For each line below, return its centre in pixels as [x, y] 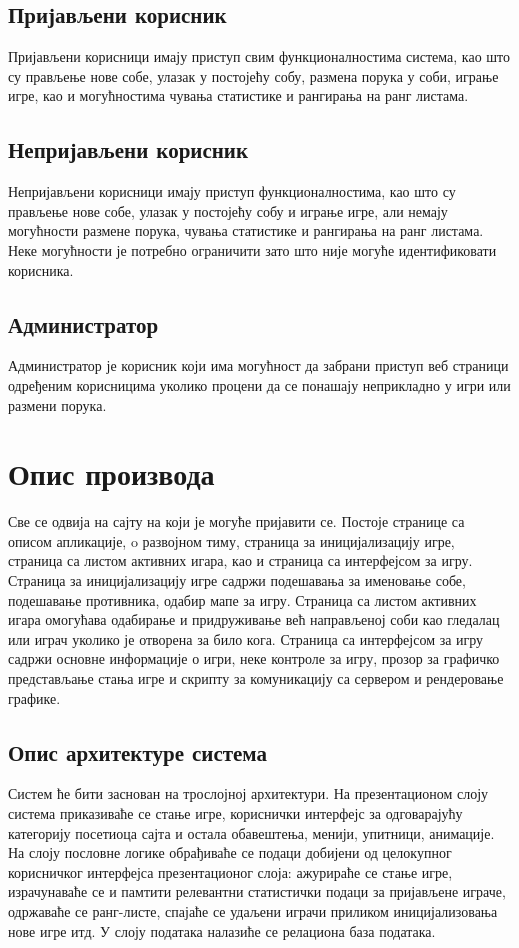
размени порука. [57, 404]
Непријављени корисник [128, 149]
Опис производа [111, 473]
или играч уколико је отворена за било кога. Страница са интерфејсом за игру [246, 638]
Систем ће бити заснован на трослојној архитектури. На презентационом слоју [248, 793]
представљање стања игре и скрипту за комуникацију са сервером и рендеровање [256, 678]
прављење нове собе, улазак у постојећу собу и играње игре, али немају [228, 210]
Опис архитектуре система [138, 751]
